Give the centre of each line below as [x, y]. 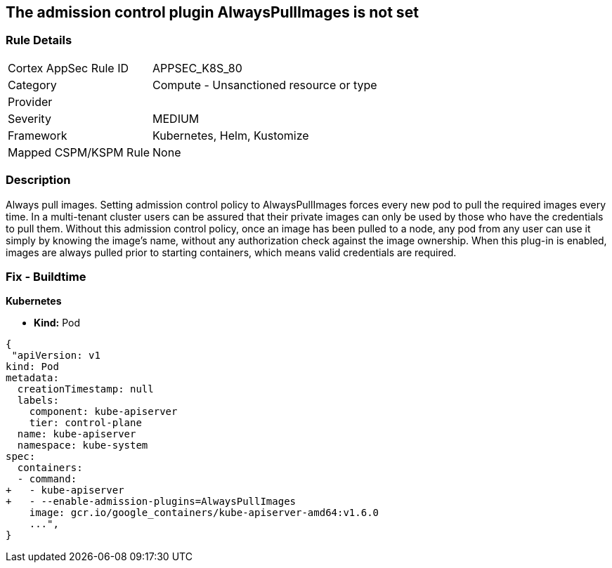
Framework [38, 135]
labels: [38, 401]
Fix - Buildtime [46, 276]
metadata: [32, 378]
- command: [47, 479]
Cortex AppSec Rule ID [69, 68]
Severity [30, 118]
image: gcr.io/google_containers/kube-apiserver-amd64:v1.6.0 [204, 513]
